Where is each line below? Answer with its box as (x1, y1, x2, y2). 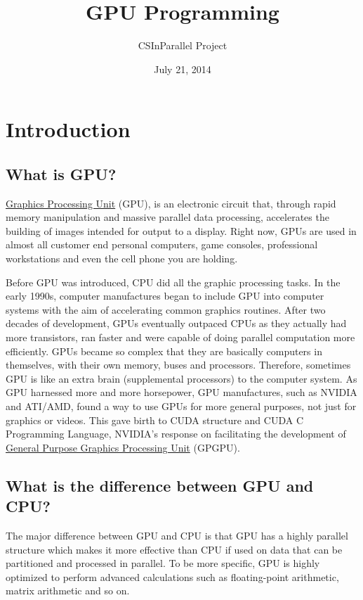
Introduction (6, 115, 131, 143)
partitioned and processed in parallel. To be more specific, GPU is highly (6, 556, 320, 570)
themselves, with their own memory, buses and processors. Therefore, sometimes (6, 357, 351, 372)
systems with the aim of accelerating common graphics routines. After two (6, 302, 326, 317)
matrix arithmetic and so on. (6, 583, 130, 598)
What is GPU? (6, 162, 117, 184)
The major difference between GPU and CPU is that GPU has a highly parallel (6, 528, 348, 542)
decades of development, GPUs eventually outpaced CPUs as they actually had (6, 316, 347, 331)
